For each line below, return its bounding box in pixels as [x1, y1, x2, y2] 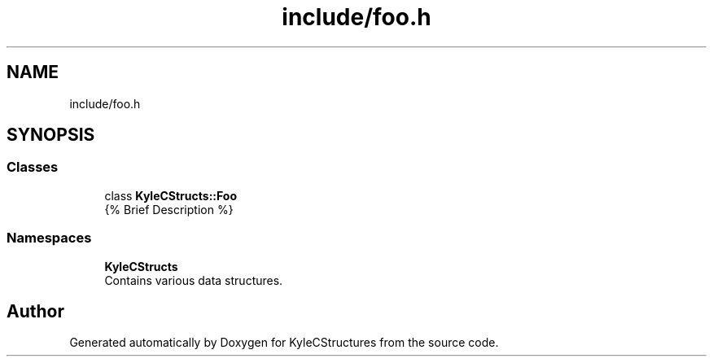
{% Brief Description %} [104, 202, 234, 216]
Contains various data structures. [104, 273, 283, 287]
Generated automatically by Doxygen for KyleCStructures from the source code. [69, 335, 499, 350]
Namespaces [7, 230, 92, 247]
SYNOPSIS [7, 125, 95, 146]
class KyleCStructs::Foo [104, 188, 237, 203]
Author [7, 300, 64, 321]
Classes [7, 159, 59, 176]
